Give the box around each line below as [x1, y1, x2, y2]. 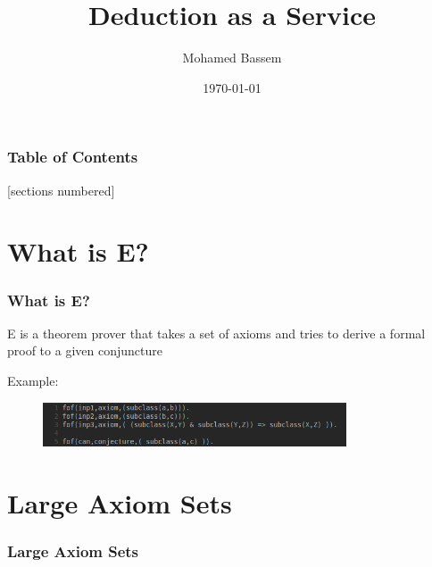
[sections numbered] [7, 180, 115, 199]
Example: [7, 371, 59, 389]
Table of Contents [7, 146, 138, 168]
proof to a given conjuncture [7, 341, 162, 360]
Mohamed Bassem [182, 48, 282, 67]
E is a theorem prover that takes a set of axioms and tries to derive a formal [7, 323, 426, 342]
